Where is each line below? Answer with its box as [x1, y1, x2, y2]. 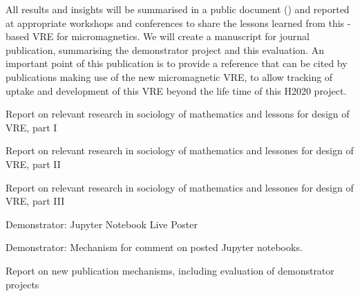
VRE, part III [6, 194, 65, 208]
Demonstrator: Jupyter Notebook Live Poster [6, 216, 198, 231]
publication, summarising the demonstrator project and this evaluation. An [6, 42, 324, 57]
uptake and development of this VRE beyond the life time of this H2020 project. [6, 83, 347, 98]
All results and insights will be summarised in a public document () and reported [6, 2, 350, 16]
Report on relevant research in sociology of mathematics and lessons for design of [6, 107, 350, 121]
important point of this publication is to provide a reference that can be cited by [6, 56, 348, 71]
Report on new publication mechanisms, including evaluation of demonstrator [6, 263, 334, 277]
